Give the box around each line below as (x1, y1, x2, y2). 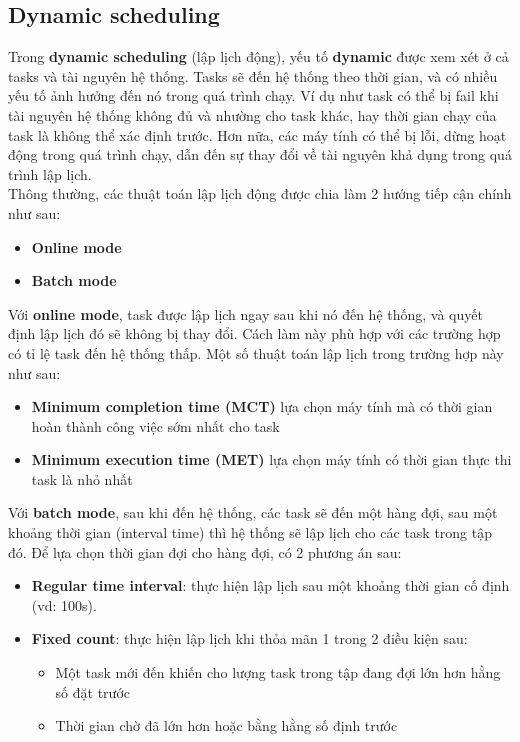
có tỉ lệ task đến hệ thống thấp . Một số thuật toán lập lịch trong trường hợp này (8, 342, 504, 363)
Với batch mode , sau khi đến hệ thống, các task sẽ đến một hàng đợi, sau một (8, 502, 498, 523)
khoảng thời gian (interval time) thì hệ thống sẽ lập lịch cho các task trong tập (8, 522, 493, 543)
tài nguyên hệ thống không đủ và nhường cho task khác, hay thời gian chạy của (8, 104, 497, 125)
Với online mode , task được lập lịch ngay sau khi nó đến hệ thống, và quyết (8, 303, 483, 324)
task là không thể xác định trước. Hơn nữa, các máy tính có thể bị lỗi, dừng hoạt (8, 124, 507, 145)
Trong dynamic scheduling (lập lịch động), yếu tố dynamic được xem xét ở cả (8, 46, 509, 67)
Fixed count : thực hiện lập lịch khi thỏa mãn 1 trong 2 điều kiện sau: (31, 628, 468, 649)
